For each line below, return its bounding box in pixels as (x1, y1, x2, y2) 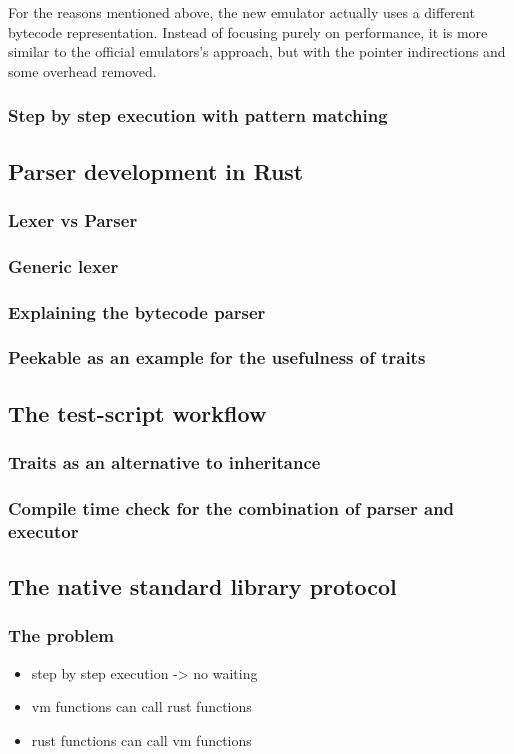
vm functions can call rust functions (31, 696, 252, 717)
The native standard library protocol (8, 571, 397, 602)
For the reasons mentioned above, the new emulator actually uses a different (8, 2, 475, 22)
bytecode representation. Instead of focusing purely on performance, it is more (8, 21, 488, 42)
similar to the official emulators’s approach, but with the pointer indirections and (8, 41, 506, 62)
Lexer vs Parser (8, 207, 138, 232)
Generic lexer (8, 253, 119, 278)
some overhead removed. (8, 60, 157, 81)
